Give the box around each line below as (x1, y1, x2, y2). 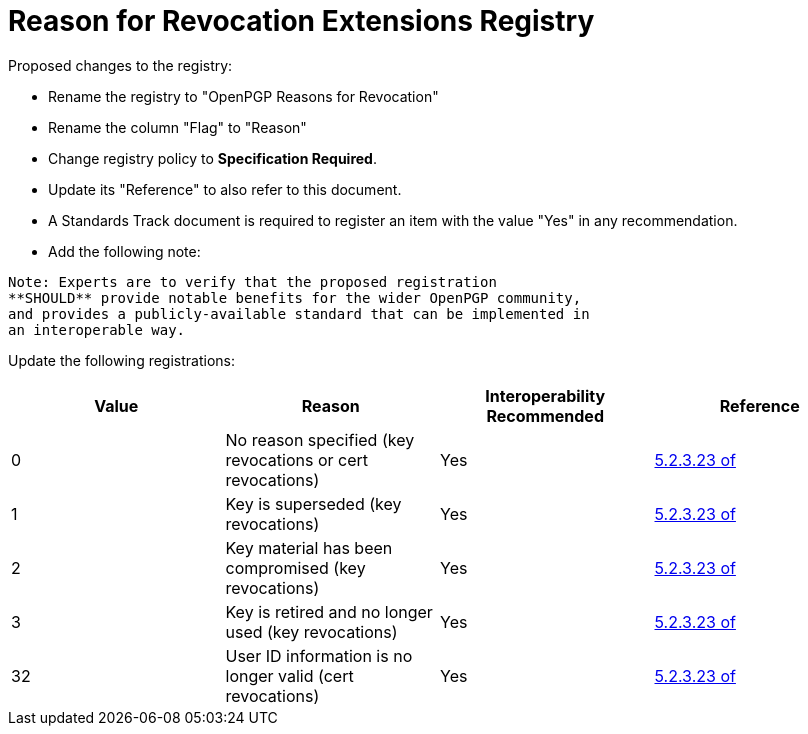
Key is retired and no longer (225, 601, 433, 622)
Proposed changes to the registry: (8, 56, 233, 74)
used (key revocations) (225, 621, 398, 642)
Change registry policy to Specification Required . (48, 149, 377, 167)
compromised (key (225, 557, 366, 578)
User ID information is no (225, 645, 413, 666)
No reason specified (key (225, 429, 415, 450)
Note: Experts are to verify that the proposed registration (8, 273, 497, 290)
